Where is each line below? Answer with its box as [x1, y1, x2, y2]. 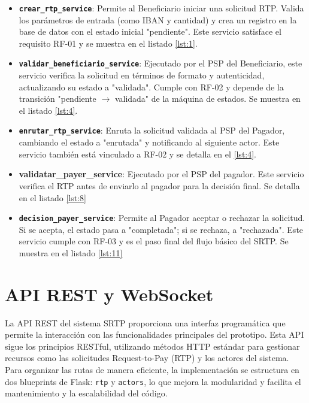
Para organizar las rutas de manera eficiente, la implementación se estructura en [5, 363, 299, 376]
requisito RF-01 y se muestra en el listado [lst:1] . [19, 37, 198, 49]
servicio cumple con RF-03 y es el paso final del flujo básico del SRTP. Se [19, 235, 289, 247]
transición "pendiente [19, 92, 96, 105]
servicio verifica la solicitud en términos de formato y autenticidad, [19, 69, 265, 81]
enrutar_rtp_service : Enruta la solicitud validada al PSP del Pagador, [19, 124, 285, 137]
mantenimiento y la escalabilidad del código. [5, 387, 168, 399]
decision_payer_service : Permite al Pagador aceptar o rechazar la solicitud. [19, 211, 305, 224]
